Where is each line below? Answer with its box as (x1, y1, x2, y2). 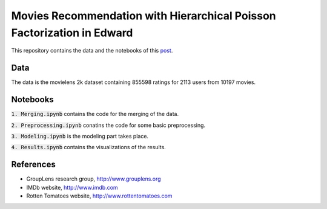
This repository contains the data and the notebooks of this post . (11, 47, 173, 54)
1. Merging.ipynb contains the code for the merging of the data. (11, 111, 179, 118)
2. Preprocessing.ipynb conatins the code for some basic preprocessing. (11, 121, 206, 129)
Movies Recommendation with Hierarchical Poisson (11, 9, 277, 22)
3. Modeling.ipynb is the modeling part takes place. (11, 132, 148, 140)
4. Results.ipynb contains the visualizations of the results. (11, 144, 166, 151)
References (11, 159, 56, 170)
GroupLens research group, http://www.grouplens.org (26, 175, 161, 182)
